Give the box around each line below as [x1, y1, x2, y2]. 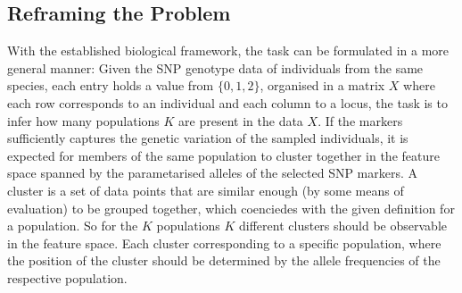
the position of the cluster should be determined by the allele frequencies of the [7, 251, 441, 270]
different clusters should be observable [239, 216, 447, 235]
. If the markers [318, 111, 403, 130]
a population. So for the [7, 216, 138, 235]
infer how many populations [7, 111, 160, 130]
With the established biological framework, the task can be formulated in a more [7, 41, 450, 60]
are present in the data [178, 111, 303, 130]
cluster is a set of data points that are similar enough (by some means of [7, 180, 404, 199]
